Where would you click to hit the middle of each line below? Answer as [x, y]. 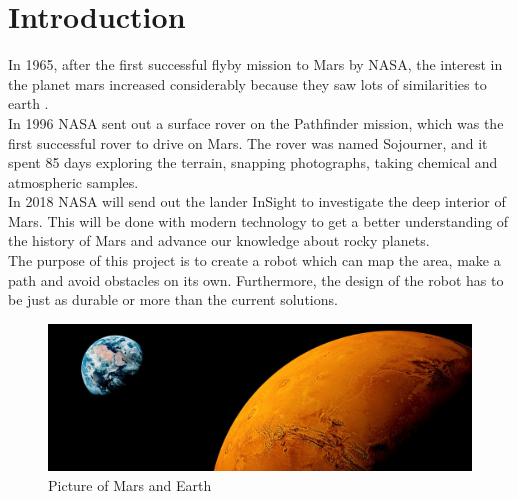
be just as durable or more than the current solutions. [173, 299]
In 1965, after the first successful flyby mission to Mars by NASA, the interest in [255, 64]
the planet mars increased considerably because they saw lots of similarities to [247, 83]
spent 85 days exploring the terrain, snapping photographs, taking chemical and [253, 162]
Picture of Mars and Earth [130, 484]
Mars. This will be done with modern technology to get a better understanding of [258, 220]
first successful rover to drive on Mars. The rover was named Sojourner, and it [248, 142]
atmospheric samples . [73, 181]
